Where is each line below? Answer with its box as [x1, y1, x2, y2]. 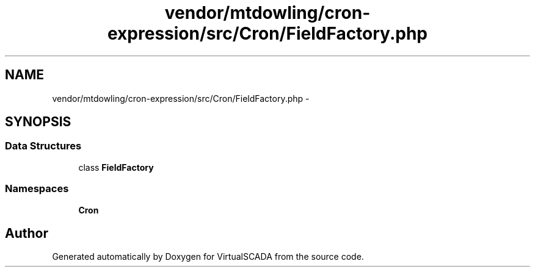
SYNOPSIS [5, 114, 71, 130]
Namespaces [5, 182, 69, 195]
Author [5, 225, 48, 241]
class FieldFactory [78, 162, 154, 173]
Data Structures [5, 140, 82, 152]
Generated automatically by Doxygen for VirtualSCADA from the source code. [52, 251, 364, 262]
